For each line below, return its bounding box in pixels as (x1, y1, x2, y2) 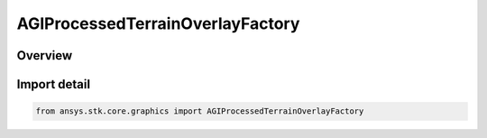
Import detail (16, 77, 90, 92)
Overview (16, 48, 73, 63)
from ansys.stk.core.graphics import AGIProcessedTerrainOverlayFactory (35, 106, 364, 116)
